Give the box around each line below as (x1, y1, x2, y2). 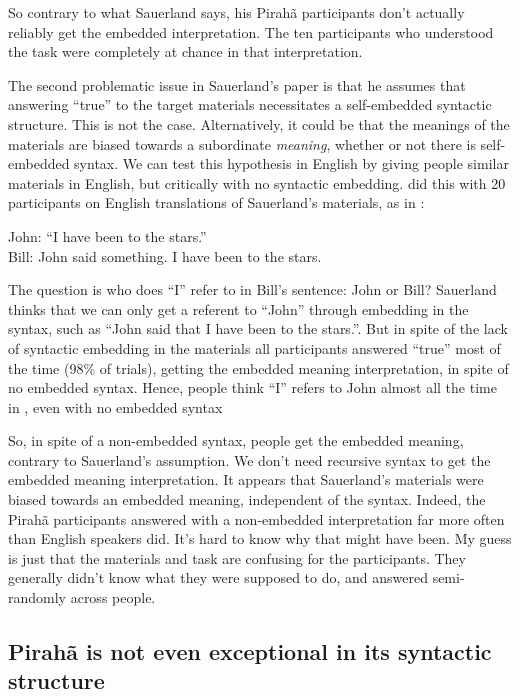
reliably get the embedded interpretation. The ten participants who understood (8, 21, 494, 42)
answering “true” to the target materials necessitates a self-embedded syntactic (8, 94, 492, 115)
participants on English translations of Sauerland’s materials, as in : (8, 192, 425, 213)
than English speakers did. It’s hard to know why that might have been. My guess (8, 528, 512, 549)
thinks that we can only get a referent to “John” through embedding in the (8, 298, 469, 319)
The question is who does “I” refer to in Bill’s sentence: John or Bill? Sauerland (8, 279, 497, 300)
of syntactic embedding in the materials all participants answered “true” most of (8, 337, 501, 358)
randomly (8, 587, 67, 608)
